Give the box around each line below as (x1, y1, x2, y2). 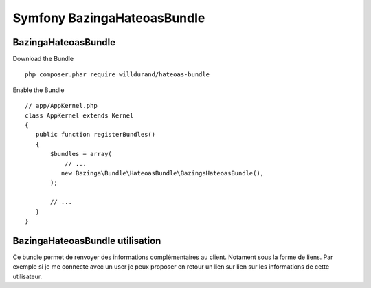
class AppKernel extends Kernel (25, 111, 134, 120)
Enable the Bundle (12, 86, 65, 94)
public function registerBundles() (35, 131, 156, 139)
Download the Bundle (12, 55, 74, 63)
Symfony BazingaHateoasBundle (12, 10, 205, 25)
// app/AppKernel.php (25, 102, 98, 110)
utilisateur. (12, 272, 43, 280)
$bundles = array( (50, 150, 113, 158)
